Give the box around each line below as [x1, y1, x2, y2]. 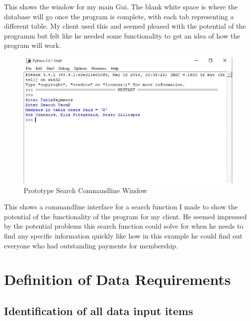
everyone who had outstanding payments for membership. [4, 240, 178, 250]
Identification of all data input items [4, 303, 193, 318]
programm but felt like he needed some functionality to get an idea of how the [4, 30, 241, 40]
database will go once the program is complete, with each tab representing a [4, 11, 234, 21]
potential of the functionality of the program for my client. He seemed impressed [4, 211, 247, 221]
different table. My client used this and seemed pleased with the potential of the [4, 21, 246, 31]
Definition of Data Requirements [4, 269, 231, 289]
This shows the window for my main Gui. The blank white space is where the [4, 1, 238, 11]
